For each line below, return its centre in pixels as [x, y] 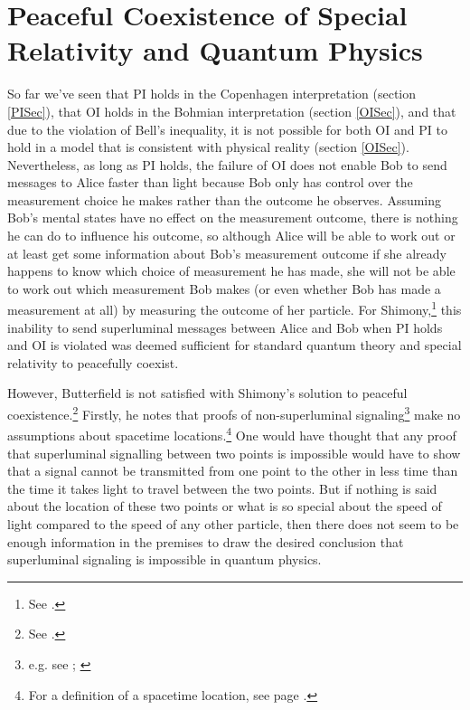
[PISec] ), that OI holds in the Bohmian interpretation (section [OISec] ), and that [232, 111]
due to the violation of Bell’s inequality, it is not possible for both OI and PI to [227, 129]
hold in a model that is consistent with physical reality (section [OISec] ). [208, 147]
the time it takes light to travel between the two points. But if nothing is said [222, 488]
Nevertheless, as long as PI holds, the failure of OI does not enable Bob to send [227, 164]
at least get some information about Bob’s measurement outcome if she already [227, 253]
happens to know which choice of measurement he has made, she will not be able [231, 271]
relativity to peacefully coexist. [93, 362]
